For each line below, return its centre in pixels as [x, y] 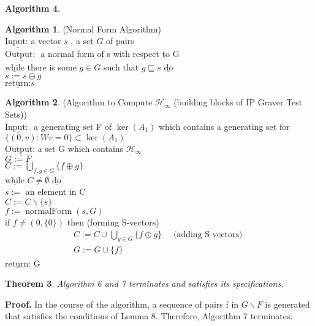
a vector [46, 41]
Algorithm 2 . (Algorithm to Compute [79, 102]
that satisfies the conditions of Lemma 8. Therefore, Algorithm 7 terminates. [149, 316]
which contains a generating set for [224, 126]
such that [121, 66]
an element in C [55, 191]
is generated [287, 304]
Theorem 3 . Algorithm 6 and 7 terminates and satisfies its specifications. [144, 283]
